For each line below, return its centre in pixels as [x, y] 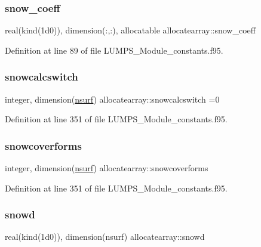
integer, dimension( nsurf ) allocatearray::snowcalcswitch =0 [112, 99]
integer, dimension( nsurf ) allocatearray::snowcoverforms [107, 168]
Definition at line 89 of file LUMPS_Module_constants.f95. [114, 50]
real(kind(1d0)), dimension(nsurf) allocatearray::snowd [105, 237]
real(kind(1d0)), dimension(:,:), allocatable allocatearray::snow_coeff [130, 30]
